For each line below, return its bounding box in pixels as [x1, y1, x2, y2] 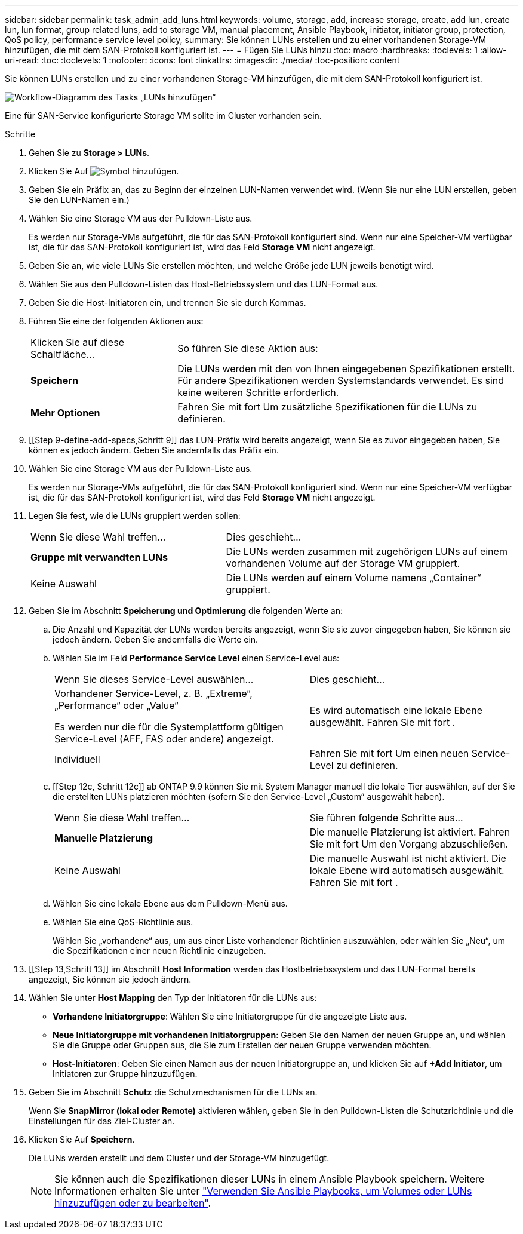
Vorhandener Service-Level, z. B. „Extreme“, [54, 687, 253, 699]
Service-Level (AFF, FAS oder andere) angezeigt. [54, 733, 274, 745]
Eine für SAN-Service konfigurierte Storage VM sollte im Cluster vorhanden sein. [5, 110, 322, 121]
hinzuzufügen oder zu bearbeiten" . [54, 1197, 211, 1209]
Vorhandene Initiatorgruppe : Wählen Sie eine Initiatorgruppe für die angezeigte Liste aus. [53, 1011, 407, 1021]
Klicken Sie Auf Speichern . [29, 1134, 135, 1144]
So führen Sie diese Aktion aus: [177, 342, 318, 354]
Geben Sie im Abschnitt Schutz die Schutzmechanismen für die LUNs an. [29, 1087, 318, 1097]
